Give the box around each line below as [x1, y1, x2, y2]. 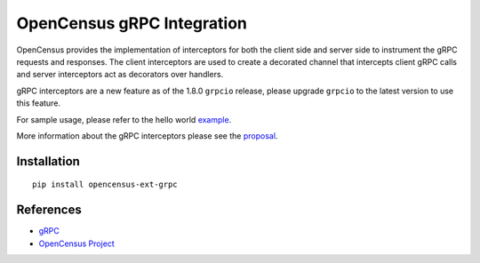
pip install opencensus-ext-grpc [32, 179, 178, 190]
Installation [16, 154, 80, 169]
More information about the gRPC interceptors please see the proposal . [16, 130, 278, 141]
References [16, 203, 82, 218]
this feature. [16, 98, 61, 108]
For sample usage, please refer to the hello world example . [16, 114, 232, 124]
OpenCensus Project [38, 238, 115, 249]
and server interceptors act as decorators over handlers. [16, 69, 224, 80]
